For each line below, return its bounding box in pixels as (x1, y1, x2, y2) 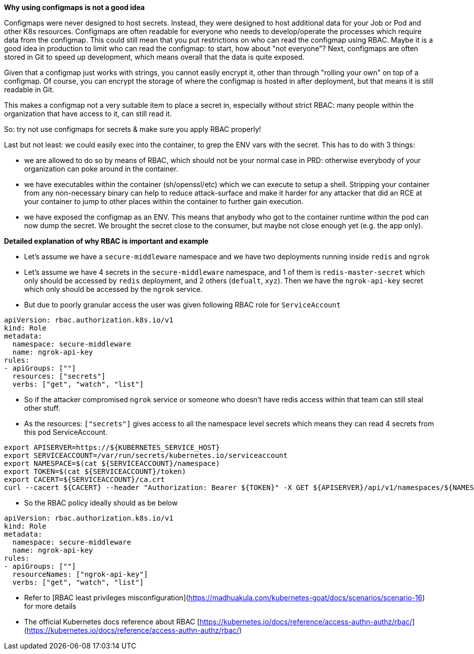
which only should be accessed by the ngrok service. (24, 285, 203, 293)
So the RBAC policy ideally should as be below (24, 499, 178, 507)
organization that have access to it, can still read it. (4, 109, 172, 118)
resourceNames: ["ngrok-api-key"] (12, 570, 148, 578)
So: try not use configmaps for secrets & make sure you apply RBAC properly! (4, 125, 261, 133)
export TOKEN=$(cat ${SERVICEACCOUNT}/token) (4, 467, 186, 475)
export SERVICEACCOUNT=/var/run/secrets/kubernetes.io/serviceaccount (4, 451, 288, 459)
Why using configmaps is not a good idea (4, 3, 145, 12)
